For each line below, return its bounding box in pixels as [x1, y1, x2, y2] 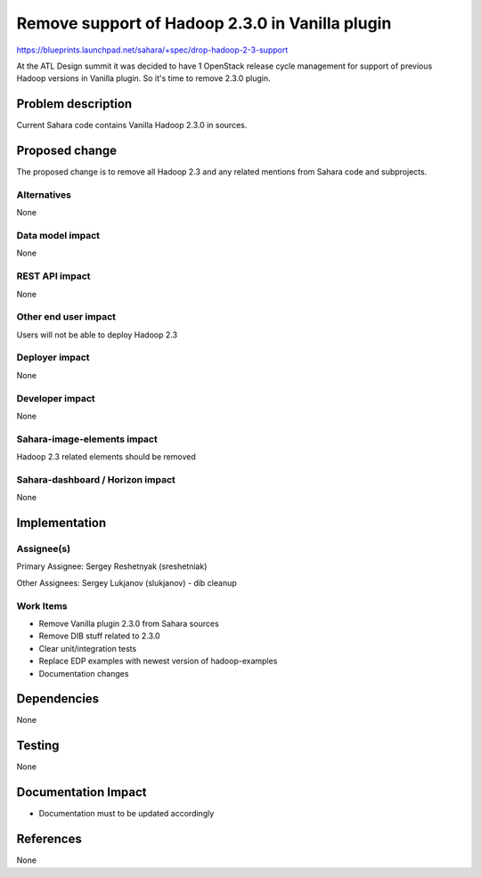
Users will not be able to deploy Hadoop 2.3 [16, 329, 178, 340]
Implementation [16, 516, 107, 531]
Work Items [16, 599, 68, 612]
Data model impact [16, 230, 101, 242]
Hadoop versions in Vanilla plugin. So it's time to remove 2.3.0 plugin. [16, 73, 271, 84]
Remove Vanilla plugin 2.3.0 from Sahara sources [38, 618, 220, 629]
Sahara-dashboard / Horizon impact [16, 473, 175, 485]
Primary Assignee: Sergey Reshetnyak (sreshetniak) [16, 561, 208, 572]
